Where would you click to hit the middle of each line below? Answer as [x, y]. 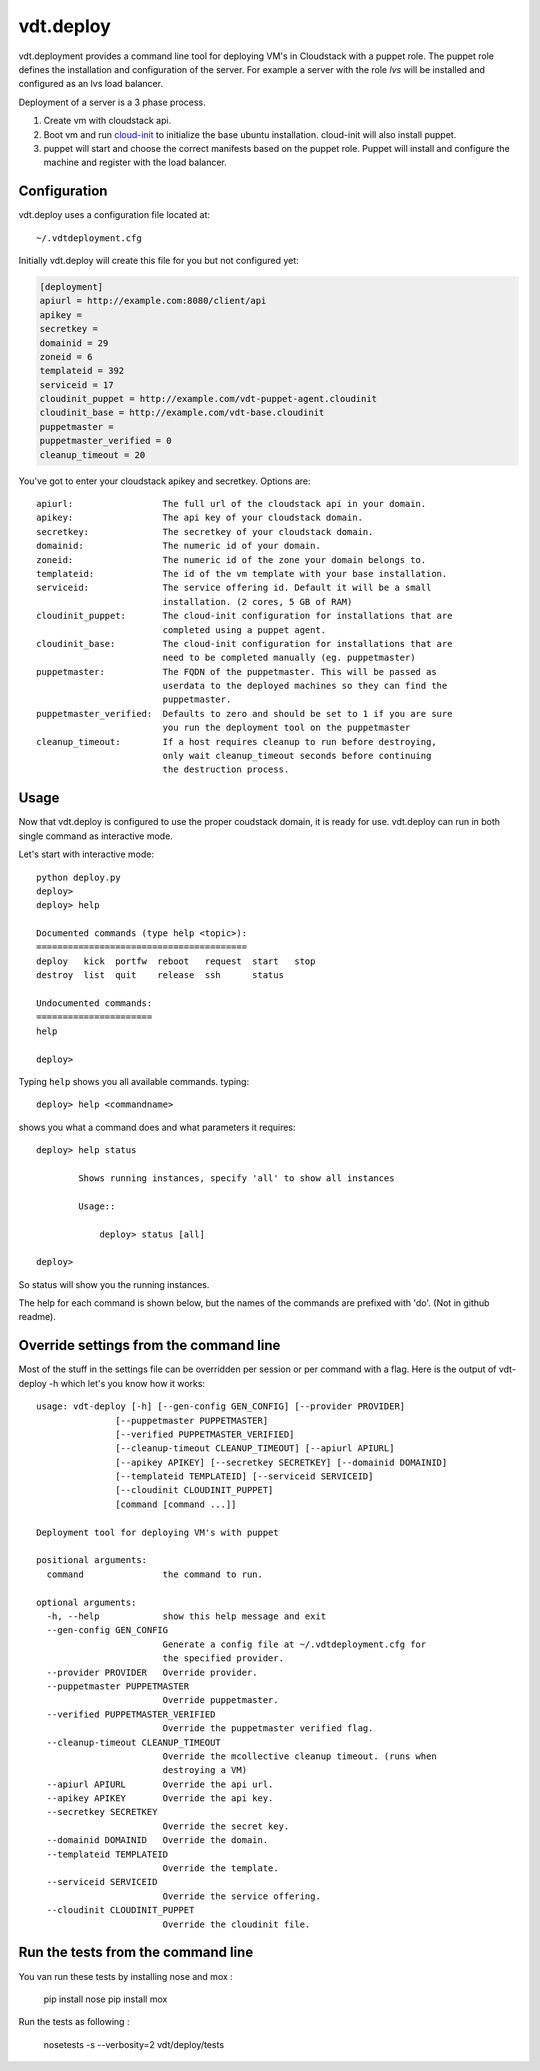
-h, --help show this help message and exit [186, 1616]
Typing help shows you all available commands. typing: [134, 1081]
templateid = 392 [82, 371]
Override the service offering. [242, 1896]
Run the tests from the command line [136, 1952]
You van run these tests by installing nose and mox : [126, 1976]
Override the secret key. [226, 1826]
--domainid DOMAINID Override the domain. [157, 1840]
